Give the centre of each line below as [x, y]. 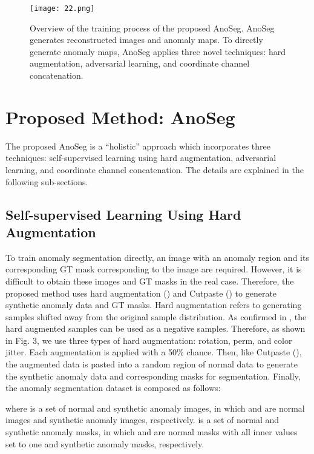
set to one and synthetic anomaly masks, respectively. [105, 443]
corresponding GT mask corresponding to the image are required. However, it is [154, 269]
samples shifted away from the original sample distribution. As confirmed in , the [156, 316]
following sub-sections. [47, 181]
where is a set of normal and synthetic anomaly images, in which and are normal [155, 408]
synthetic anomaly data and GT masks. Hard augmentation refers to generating [154, 305]
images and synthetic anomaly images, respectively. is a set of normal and [142, 420]
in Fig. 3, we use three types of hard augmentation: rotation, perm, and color [149, 340]
